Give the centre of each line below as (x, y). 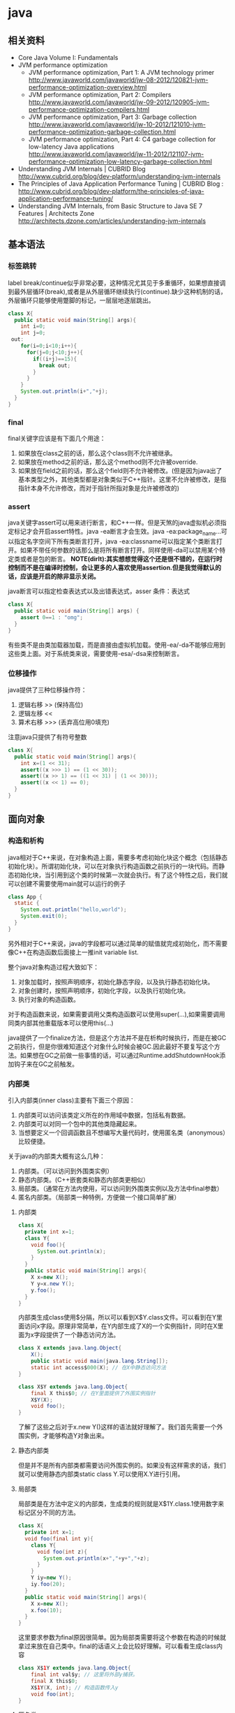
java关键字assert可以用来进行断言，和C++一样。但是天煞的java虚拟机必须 (114, 523)
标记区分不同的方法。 (48, 1512)
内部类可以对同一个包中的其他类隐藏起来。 (79, 1124)
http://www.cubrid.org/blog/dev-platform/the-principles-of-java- (111, 191)
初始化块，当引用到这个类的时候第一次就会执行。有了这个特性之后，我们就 (121, 875)
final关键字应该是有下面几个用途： (57, 439)
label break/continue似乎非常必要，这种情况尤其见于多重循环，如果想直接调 (117, 283)
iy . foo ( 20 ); (48, 1584)
